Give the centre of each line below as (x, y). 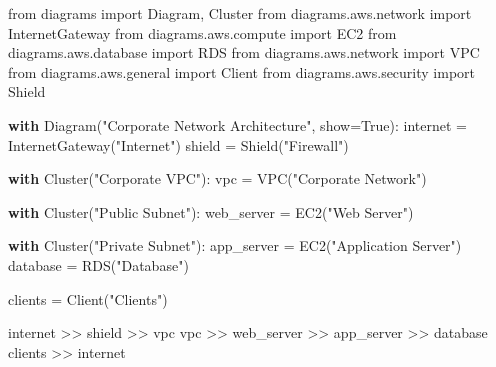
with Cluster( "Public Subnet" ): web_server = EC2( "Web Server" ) (211, 211)
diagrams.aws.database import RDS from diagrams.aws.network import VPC (244, 52)
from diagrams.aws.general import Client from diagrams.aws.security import (242, 71)
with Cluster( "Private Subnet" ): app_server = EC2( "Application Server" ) (235, 245)
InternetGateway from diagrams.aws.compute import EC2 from (202, 32)
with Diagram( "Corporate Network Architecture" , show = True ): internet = (237, 124)
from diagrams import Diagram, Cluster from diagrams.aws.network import (240, 13)
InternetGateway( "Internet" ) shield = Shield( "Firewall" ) (178, 144)
